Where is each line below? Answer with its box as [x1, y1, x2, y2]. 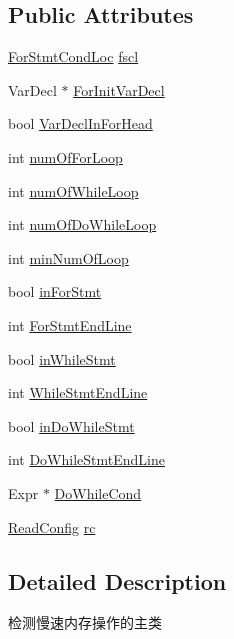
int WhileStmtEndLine [8, 382, 148, 403]
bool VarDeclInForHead [8, 113, 153, 134]
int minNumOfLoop [8, 247, 129, 268]
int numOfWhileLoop [8, 180, 139, 201]
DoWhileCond [54, 482, 142, 503]
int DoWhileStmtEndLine [8, 449, 165, 470]
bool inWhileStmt [8, 348, 116, 369]
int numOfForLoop [8, 146, 123, 167]
